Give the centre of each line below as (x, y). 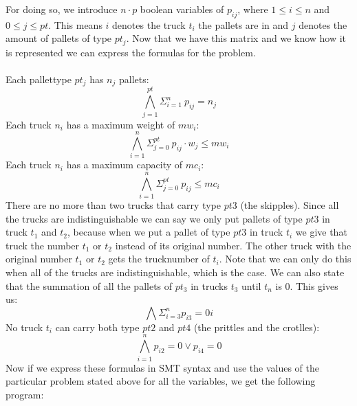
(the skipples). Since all (290, 205)
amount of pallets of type (59, 38)
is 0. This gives (307, 285)
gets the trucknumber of (159, 259)
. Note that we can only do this (285, 259)
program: (25, 394)
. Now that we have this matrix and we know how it (236, 38)
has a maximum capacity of (125, 165)
